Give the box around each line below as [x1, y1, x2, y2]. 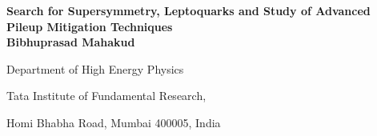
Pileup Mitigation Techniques [6, 18, 173, 34]
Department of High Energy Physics [6, 60, 184, 77]
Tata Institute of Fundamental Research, [6, 87, 207, 104]
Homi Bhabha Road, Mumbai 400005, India [6, 114, 221, 130]
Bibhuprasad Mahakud [6, 34, 135, 50]
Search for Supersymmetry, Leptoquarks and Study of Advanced [6, 2, 371, 18]
